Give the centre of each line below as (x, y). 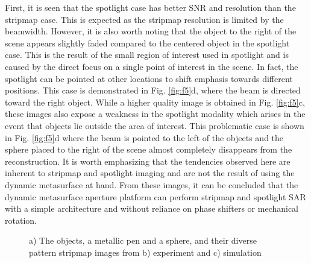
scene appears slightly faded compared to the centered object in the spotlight (147, 43)
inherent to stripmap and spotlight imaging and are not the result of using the (150, 173)
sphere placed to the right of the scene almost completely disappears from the (149, 149)
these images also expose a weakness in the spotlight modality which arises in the (155, 114)
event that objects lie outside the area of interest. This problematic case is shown (155, 125)
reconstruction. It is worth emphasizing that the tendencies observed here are (148, 161)
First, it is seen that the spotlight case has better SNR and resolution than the (150, 7)
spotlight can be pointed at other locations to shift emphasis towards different (149, 78)
